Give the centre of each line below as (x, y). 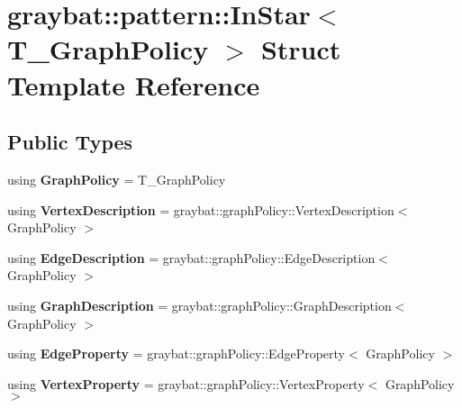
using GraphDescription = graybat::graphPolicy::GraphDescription (199, 305)
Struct (301, 49)
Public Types (70, 142)
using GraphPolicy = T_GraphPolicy (117, 179)
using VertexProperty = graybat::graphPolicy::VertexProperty (186, 383)
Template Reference (134, 84)
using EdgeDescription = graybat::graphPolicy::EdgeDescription (191, 257)
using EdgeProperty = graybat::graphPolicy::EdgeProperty (176, 354)
